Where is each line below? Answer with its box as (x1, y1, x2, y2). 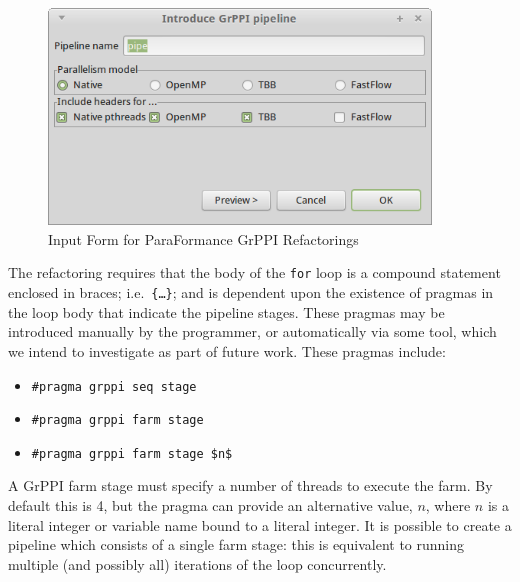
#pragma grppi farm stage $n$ (31, 446, 233, 461)
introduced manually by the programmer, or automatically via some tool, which (8, 321, 497, 342)
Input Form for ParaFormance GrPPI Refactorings (48, 228, 359, 249)
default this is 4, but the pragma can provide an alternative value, (8, 495, 413, 516)
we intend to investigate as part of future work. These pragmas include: (8, 340, 446, 361)
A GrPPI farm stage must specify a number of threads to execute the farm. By (8, 475, 493, 496)
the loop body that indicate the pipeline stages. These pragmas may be (8, 301, 445, 322)
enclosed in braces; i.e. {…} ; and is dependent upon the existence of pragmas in (8, 282, 494, 303)
